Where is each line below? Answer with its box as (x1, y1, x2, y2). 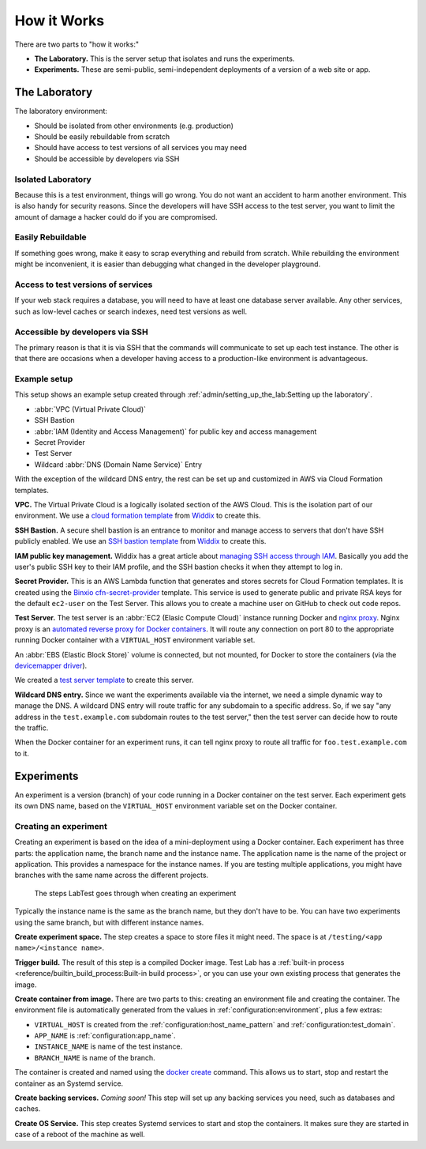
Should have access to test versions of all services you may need (34, 143, 248, 153)
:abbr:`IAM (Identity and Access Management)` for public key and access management (34, 427, 317, 436)
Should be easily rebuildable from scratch (34, 132, 170, 141)
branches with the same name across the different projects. (14, 870, 209, 880)
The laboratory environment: (14, 107, 108, 116)
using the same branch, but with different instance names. (14, 917, 204, 927)
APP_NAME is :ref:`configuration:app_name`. (34, 1031, 176, 1041)
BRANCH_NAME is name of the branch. (34, 1053, 155, 1062)
